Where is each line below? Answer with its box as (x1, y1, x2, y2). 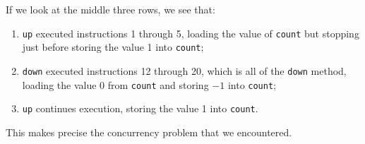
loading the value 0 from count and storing (22, 77, 209, 92)
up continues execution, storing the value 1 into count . (22, 101, 258, 116)
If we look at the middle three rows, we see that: (6, 2, 215, 16)
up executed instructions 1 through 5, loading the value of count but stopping (22, 25, 359, 40)
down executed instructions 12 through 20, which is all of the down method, (22, 63, 347, 78)
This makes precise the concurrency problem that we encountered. (6, 124, 292, 139)
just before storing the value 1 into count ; (22, 40, 204, 54)
